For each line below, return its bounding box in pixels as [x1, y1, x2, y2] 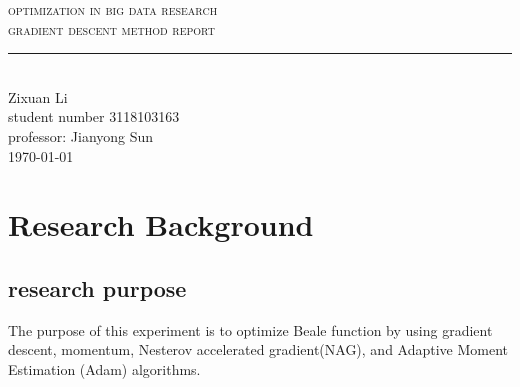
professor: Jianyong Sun [8, 125, 154, 146]
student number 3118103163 [8, 106, 180, 127]
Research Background [8, 204, 314, 245]
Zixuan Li [8, 86, 68, 107]
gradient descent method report [8, 18, 215, 39]
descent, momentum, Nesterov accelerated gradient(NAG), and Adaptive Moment [8, 339, 509, 360]
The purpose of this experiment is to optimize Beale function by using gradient [8, 319, 493, 340]
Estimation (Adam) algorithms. [8, 358, 201, 379]
